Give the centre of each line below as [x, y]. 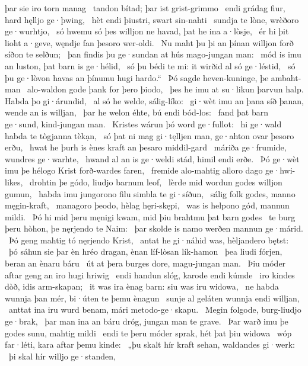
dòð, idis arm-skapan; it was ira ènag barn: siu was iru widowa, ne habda [142, 286]
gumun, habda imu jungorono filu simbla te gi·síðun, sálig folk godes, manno [150, 193]
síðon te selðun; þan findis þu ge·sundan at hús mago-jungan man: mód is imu [153, 54]
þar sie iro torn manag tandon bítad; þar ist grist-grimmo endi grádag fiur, [145, 8]
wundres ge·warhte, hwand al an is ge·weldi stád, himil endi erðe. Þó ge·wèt [152, 158]
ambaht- [286, 77]
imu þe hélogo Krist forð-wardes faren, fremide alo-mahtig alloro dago [134, 170]
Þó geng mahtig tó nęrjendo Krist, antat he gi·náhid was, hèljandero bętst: [149, 240]
